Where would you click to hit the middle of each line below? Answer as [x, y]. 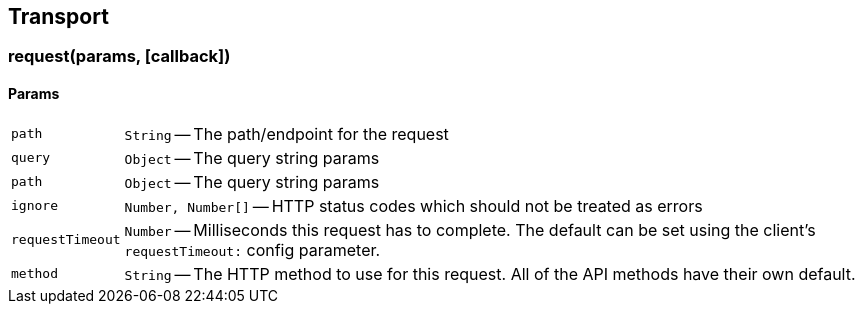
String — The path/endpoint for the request [286, 133]
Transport [58, 16]
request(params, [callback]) [119, 56]
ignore [34, 206]
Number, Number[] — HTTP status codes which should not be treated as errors [413, 205]
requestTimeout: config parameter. [252, 249]
